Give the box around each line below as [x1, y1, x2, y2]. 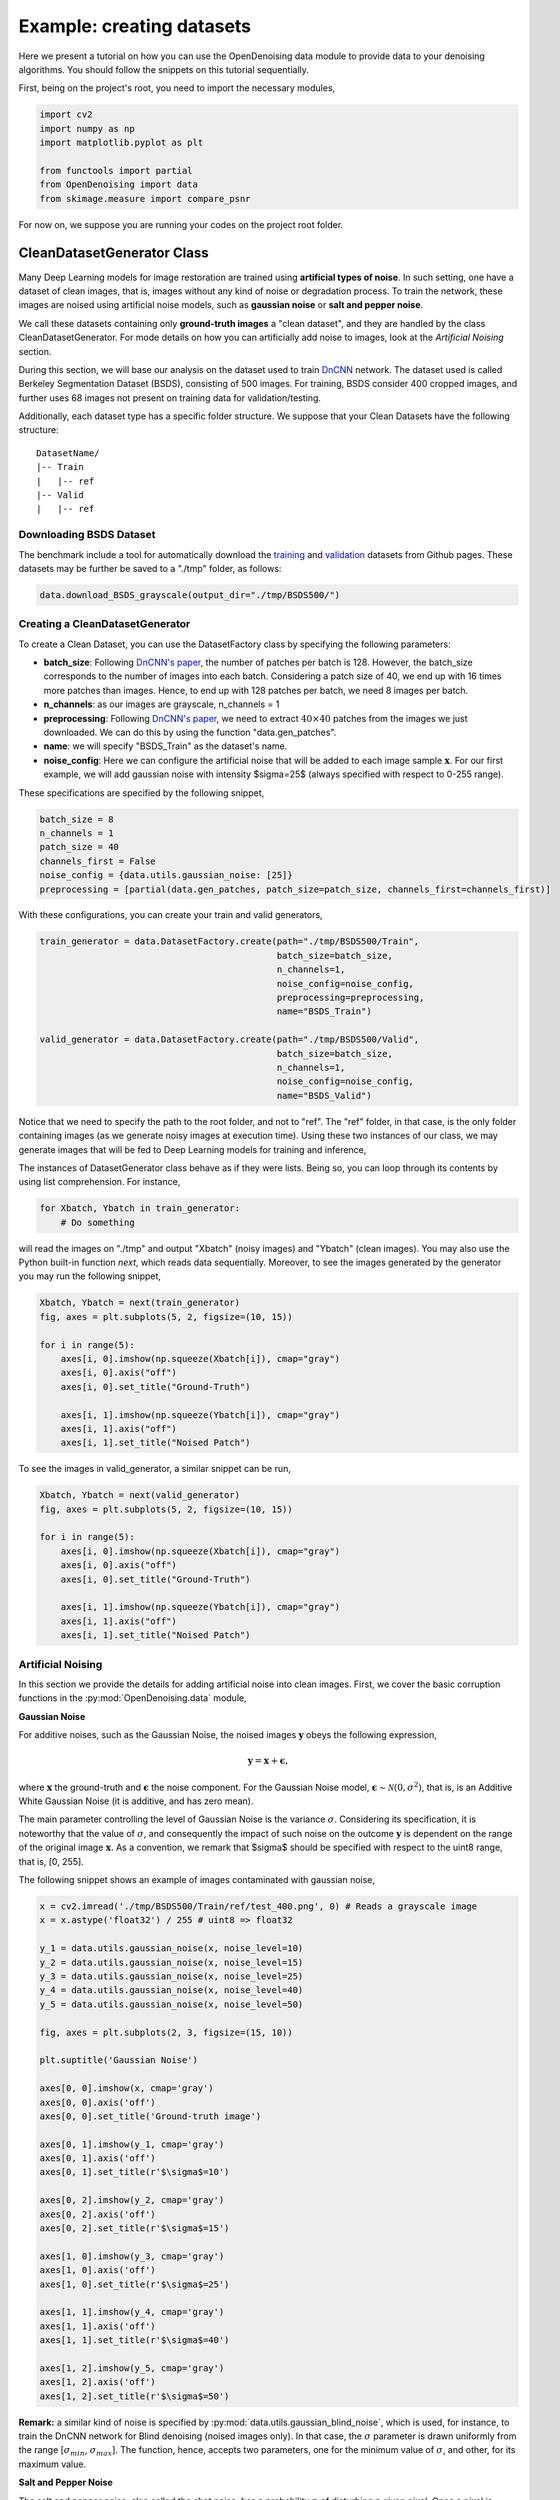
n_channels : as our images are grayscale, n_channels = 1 [43, 698, 280, 710]
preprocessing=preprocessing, [276, 992, 425, 1004]
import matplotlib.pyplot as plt [39, 137, 204, 149]
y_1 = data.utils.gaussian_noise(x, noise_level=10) [39, 1943, 304, 1954]
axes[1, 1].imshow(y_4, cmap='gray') [39, 2306, 225, 2318]
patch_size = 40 [39, 841, 120, 853]
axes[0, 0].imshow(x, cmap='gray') [39, 2083, 214, 2094]
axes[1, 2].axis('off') [39, 2376, 157, 2388]
